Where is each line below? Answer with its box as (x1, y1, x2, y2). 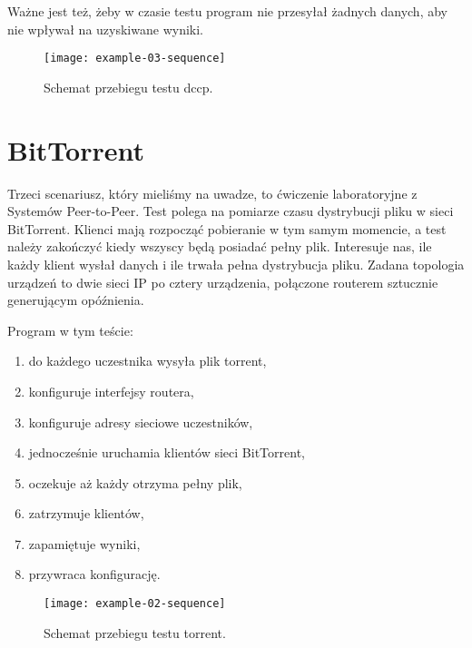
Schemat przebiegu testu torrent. (44, 623, 226, 642)
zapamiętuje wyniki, (28, 534, 141, 553)
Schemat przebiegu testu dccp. (44, 77, 213, 96)
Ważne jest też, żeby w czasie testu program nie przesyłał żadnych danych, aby (7, 2, 447, 20)
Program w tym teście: (7, 320, 133, 339)
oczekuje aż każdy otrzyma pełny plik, (28, 473, 242, 492)
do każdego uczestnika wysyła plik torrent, (28, 351, 267, 370)
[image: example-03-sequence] (44, 52, 226, 65)
